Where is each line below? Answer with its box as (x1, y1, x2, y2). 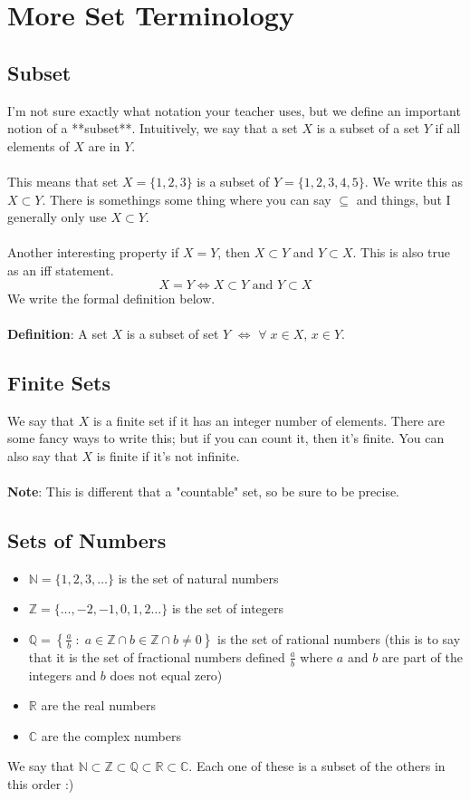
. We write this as (364, 171, 463, 190)
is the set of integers (171, 599, 284, 618)
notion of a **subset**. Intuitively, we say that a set (7, 119, 298, 138)
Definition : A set (7, 323, 108, 342)
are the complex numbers (41, 726, 181, 745)
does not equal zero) (110, 665, 223, 684)
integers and (28, 665, 97, 684)
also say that (7, 446, 78, 465)
